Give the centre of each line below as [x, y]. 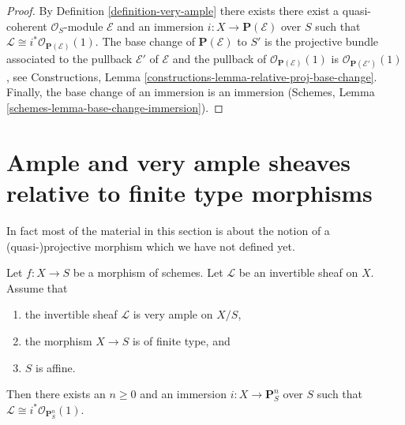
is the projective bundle [322, 41]
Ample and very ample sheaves [178, 161]
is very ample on [173, 314]
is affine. [56, 367]
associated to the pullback [69, 58]
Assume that [37, 287]
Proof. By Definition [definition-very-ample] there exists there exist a [173, 10]
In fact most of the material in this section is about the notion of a [168, 230]
